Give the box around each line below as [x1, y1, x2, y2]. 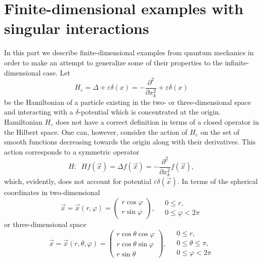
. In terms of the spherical [177, 175, 258, 186]
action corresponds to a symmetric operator [4, 146, 140, 157]
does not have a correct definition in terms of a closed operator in [56, 116, 259, 127]
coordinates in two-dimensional [4, 186, 100, 197]
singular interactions [4, 18, 149, 39]
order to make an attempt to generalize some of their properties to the [4, 57, 223, 67]
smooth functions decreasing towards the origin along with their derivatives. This [4, 136, 256, 147]
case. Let [43, 67, 70, 78]
